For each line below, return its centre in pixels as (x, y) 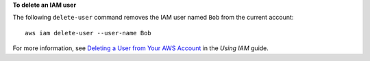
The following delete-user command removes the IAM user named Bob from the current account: (153, 18)
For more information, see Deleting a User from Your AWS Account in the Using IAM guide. (140, 48)
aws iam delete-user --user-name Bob (88, 33)
